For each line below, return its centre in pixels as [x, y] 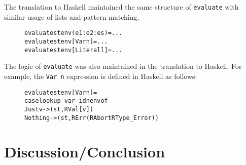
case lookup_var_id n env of [66, 101]
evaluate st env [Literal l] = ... [74, 50]
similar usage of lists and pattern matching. [72, 16]
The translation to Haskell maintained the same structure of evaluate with [121, 7]
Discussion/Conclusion [85, 152]
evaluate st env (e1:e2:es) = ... [74, 33]
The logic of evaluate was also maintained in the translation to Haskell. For [123, 66]
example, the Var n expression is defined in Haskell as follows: [101, 76]
